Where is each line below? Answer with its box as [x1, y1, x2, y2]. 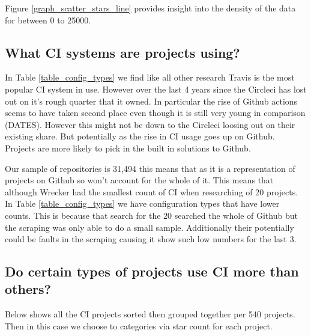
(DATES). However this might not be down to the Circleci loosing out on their [5, 118, 295, 130]
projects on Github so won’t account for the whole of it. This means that [5, 174, 274, 186]
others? [5, 279, 51, 298]
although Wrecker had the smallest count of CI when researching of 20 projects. [5, 185, 298, 198]
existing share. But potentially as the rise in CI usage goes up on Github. [5, 130, 275, 142]
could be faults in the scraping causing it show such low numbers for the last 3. [5, 233, 297, 245]
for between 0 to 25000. [5, 13, 91, 26]
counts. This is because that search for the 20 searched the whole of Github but [5, 209, 298, 221]
